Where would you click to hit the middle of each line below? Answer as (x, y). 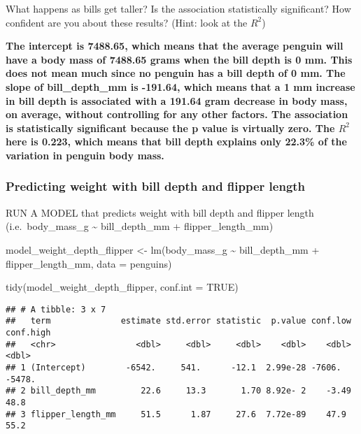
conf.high (28, 333)
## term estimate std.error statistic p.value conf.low (178, 321)
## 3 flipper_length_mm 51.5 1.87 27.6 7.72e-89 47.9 (176, 414)
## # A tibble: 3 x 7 (56, 309)
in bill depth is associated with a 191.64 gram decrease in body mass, (177, 100)
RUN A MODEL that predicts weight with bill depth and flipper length (160, 212)
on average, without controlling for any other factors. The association (177, 114)
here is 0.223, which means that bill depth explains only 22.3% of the (176, 142)
